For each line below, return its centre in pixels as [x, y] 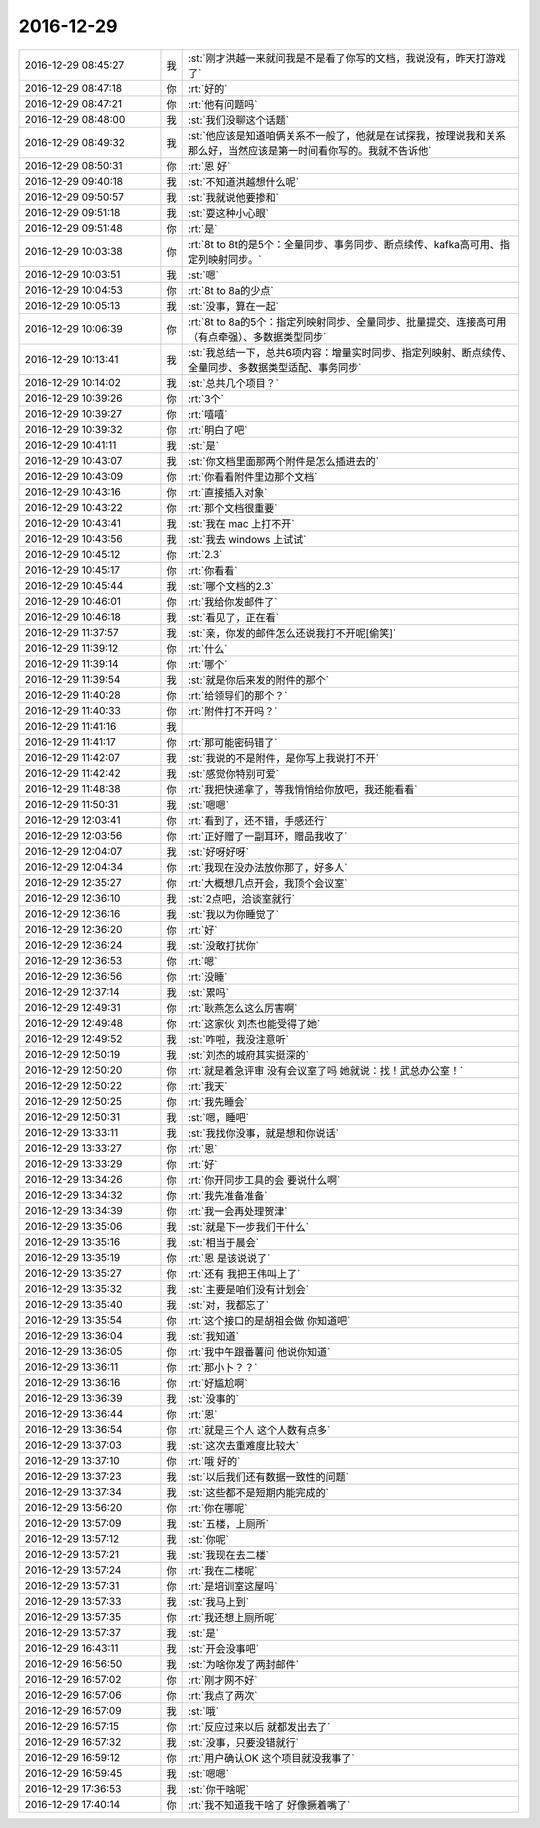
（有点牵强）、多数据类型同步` [257, 337]
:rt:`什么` [207, 648]
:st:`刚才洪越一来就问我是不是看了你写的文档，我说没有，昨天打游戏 [346, 58]
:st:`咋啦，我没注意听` [238, 1039]
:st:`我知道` [213, 1336]
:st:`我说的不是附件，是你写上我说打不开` [283, 758]
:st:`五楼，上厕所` [228, 1523]
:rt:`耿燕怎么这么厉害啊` [242, 1008]
